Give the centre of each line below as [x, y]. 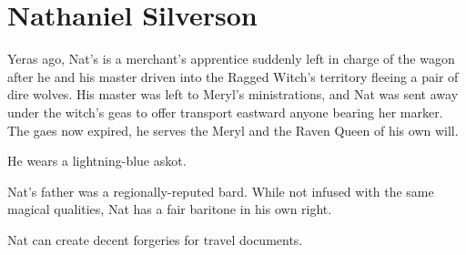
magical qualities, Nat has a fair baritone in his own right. [170, 209]
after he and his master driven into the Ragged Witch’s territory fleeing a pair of [233, 76]
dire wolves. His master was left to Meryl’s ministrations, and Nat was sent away [233, 94]
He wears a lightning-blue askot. [97, 161]
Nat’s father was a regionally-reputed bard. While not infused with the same [221, 191]
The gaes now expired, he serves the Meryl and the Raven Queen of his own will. [233, 130]
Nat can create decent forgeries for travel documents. [155, 239]
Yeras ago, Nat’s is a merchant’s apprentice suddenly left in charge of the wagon [231, 59]
